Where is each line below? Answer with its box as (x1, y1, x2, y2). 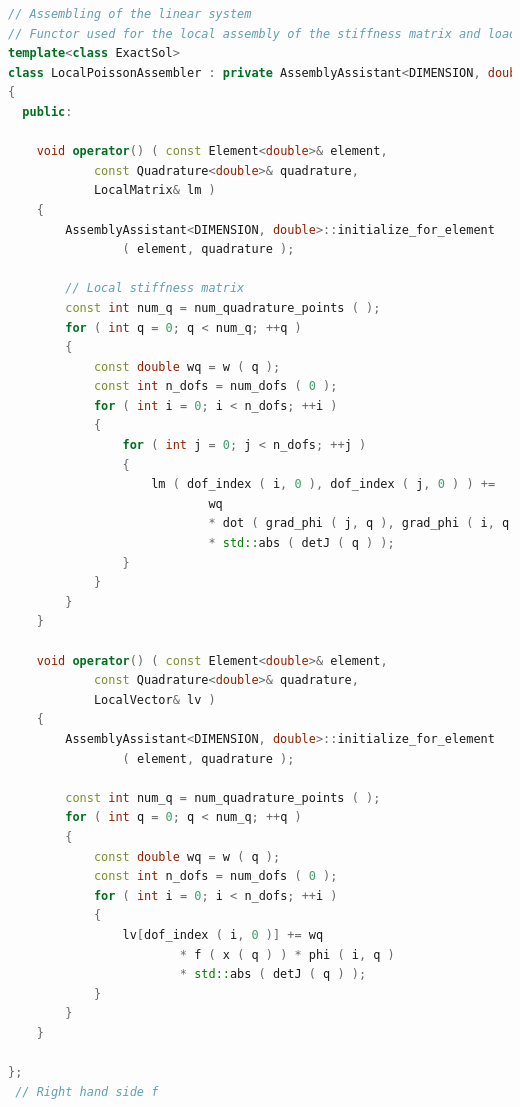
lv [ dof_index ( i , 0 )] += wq (122, 927, 324, 942)
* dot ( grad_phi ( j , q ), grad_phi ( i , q (208, 516, 510, 531)
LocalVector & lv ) (93, 692, 216, 707)
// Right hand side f (15, 1084, 159, 1099)
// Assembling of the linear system (8, 7, 252, 21)
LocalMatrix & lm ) (93, 183, 216, 198)
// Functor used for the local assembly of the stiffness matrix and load (8, 26, 517, 41)
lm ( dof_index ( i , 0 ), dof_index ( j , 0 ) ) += (151, 477, 496, 492)
